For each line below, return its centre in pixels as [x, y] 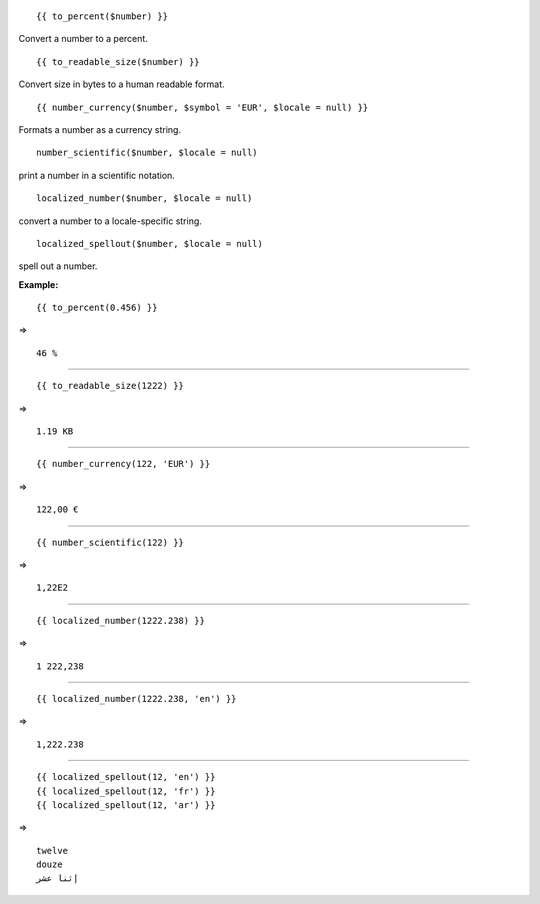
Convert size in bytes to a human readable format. [121, 84]
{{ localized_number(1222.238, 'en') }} [136, 698]
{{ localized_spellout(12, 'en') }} [126, 777]
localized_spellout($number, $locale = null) [150, 243]
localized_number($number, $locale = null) [144, 198]
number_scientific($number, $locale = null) [147, 153]
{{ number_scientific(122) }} [110, 542]
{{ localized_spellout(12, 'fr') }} [126, 791]
